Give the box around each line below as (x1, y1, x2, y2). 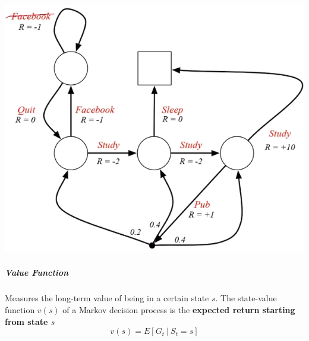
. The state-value (215, 292, 277, 304)
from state (5, 315, 48, 327)
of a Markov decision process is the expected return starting (62, 304, 295, 316)
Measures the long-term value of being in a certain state (5, 292, 209, 304)
